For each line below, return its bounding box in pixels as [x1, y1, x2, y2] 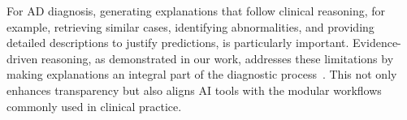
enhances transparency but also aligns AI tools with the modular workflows [6, 81, 382, 98]
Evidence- [353, 34, 401, 51]
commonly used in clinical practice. [6, 97, 182, 114]
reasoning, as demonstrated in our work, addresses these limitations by [41, 49, 394, 66]
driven [6, 49, 38, 66]
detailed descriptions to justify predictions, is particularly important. [6, 34, 349, 51]
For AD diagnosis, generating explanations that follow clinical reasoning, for [6, 2, 386, 19]
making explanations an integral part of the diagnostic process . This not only [6, 66, 397, 83]
